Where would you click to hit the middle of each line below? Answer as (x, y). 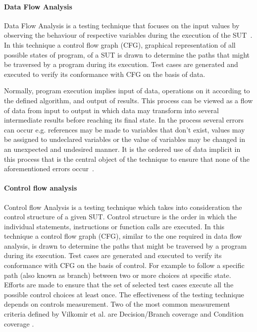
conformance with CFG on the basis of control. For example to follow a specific (124, 265)
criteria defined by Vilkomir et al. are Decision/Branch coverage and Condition (124, 314)
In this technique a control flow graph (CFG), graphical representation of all (120, 44)
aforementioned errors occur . (49, 168)
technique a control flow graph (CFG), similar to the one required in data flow (123, 236)
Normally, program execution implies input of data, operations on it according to (127, 91)
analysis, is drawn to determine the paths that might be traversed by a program (126, 245)
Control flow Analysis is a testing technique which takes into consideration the (123, 207)
